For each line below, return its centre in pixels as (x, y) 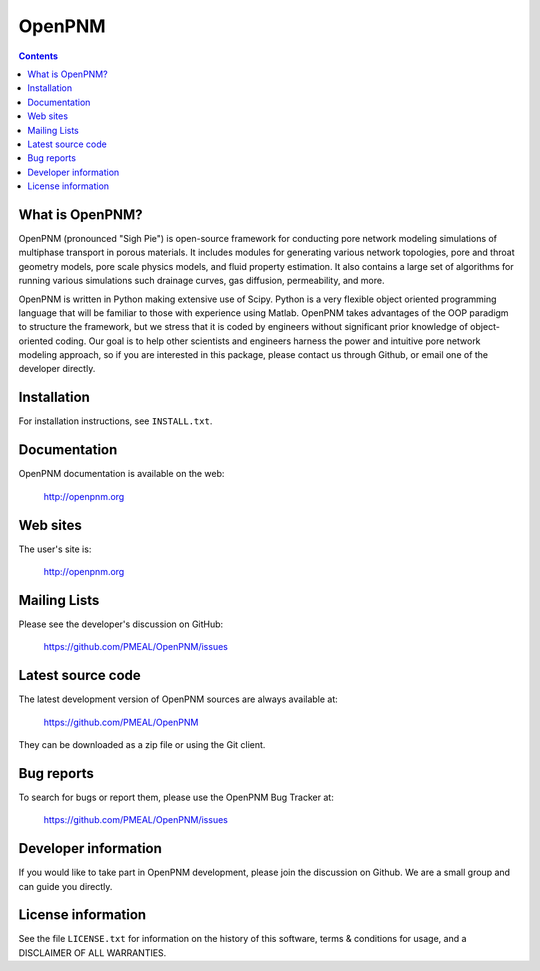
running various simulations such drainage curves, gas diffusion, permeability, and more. (201, 281)
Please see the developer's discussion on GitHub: (121, 624)
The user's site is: (55, 549)
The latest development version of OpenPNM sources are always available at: (178, 699)
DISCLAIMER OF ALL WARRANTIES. (92, 952)
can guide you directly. (65, 886)
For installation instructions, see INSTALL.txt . (115, 421)
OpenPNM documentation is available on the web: (121, 474)
